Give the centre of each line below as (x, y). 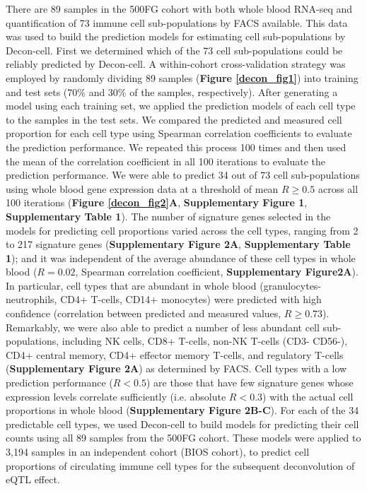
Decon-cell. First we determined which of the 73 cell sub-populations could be (174, 50)
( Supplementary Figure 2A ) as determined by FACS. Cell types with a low (176, 368)
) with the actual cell (308, 396)
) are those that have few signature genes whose (250, 383)
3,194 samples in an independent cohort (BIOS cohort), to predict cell (158, 451)
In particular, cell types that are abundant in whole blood (131, 285)
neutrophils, (31, 299)
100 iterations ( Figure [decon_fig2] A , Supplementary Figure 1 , (157, 202)
